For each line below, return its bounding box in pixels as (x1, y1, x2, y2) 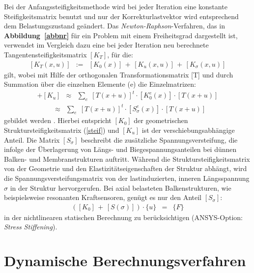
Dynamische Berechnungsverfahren (4, 250, 246, 271)
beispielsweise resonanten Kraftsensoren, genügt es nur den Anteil (4, 192, 202, 202)
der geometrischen (134, 115, 188, 125)
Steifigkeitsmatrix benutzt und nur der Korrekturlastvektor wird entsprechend (4, 11, 239, 21)
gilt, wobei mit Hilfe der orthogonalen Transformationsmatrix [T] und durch (4, 69, 233, 79)
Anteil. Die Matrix (4, 134, 60, 145)
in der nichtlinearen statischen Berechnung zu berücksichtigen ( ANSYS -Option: (4, 212, 243, 222)
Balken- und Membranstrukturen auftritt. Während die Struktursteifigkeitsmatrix (4, 153, 250, 164)
